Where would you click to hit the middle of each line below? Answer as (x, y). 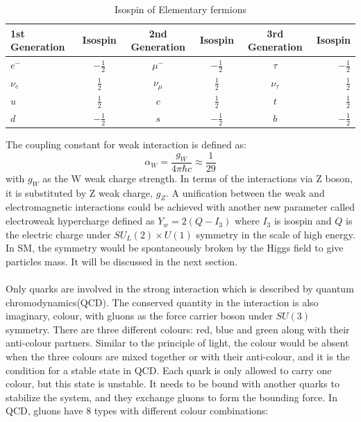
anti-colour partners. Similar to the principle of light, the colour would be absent (177, 343)
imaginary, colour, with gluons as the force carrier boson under (139, 316)
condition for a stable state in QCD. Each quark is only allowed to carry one (169, 370)
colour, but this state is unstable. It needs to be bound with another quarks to (173, 384)
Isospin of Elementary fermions (180, 9)
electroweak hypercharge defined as (80, 221)
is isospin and (303, 221)
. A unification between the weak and (245, 192)
